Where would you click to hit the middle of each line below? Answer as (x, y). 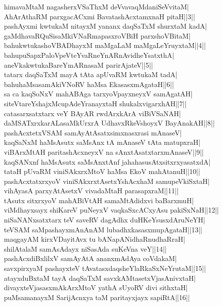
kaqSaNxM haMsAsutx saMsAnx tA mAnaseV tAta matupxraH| (102, 142)
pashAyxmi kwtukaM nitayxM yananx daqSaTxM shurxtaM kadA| (106, 26)
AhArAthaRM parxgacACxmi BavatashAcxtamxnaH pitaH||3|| (100, 16)
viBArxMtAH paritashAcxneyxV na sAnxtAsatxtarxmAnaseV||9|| (104, 152)
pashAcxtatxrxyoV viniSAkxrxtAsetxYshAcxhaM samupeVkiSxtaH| (107, 181)
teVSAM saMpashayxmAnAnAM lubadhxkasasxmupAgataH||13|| (103, 229)
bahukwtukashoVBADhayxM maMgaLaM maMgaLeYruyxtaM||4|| (105, 45)
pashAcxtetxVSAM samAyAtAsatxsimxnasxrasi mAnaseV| (93, 132)
